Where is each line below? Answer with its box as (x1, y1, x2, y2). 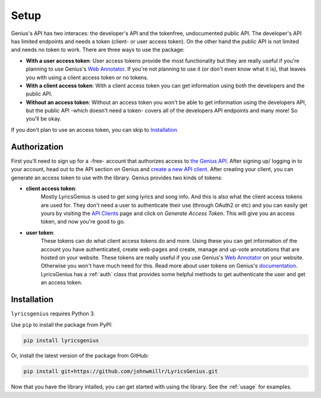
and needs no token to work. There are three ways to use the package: (11, 46, 185, 53)
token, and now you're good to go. (40, 218, 125, 225)
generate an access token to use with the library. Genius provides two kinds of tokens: (11, 174, 223, 181)
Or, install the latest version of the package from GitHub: (11, 352, 149, 359)
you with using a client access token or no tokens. (26, 74, 149, 81)
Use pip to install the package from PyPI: (11, 321, 113, 328)
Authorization (11, 141, 64, 151)
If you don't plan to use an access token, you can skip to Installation (11, 126, 178, 133)
